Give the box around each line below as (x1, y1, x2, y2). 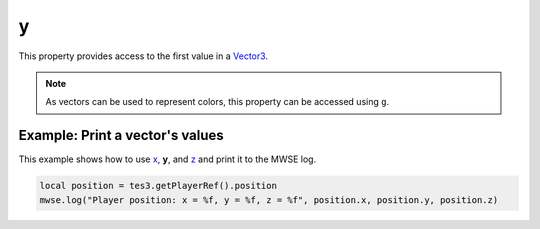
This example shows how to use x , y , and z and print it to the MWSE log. (18, 153, 317, 165)
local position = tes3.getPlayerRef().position (39, 180, 277, 192)
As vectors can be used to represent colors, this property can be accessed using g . (45, 96, 390, 108)
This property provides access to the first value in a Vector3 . (18, 50, 269, 62)
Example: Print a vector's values (18, 127, 224, 144)
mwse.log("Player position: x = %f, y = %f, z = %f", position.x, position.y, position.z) (39, 194, 499, 205)
